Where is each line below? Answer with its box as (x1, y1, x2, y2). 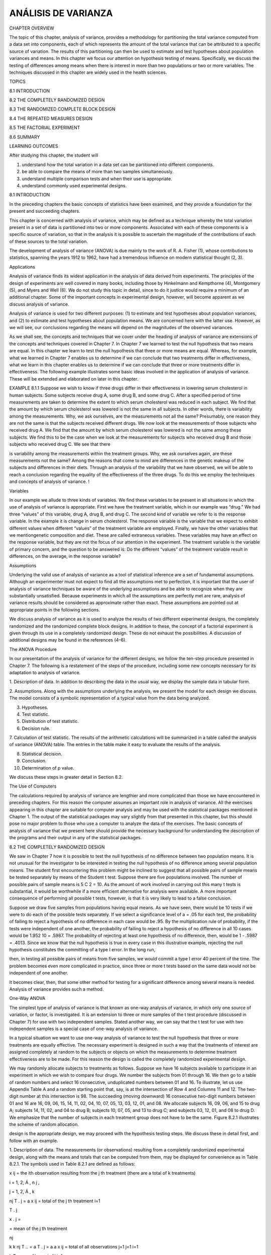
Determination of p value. (22, 765, 75, 771)
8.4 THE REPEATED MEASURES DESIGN (9, 115, 93, 121)
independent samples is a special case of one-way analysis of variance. (9, 1026, 159, 1032)
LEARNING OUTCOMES (9, 143, 58, 149)
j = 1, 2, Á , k (9, 1189, 35, 1195)
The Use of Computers (9, 783, 57, 789)
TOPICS (9, 78, 26, 85)
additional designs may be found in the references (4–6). (9, 637, 127, 643)
